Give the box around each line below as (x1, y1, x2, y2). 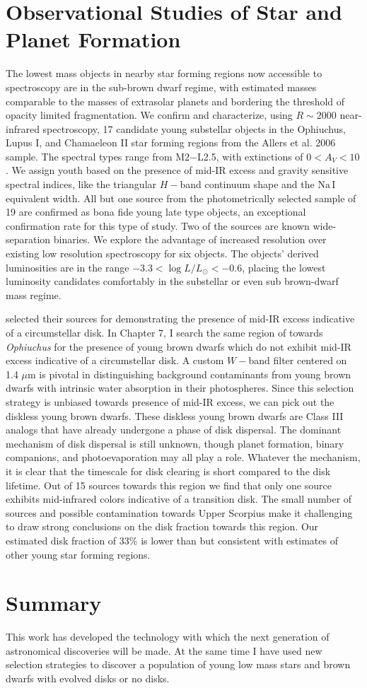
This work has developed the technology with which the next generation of (6, 629, 330, 644)
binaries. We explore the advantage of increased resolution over (53, 232, 327, 247)
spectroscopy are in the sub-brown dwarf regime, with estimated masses (6, 79, 317, 94)
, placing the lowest (242, 260, 326, 274)
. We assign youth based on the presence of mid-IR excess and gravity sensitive (6, 163, 349, 177)
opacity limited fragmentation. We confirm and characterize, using (6, 107, 293, 122)
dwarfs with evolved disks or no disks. (6, 671, 170, 685)
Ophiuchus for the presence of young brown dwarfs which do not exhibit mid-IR (6, 339, 351, 354)
